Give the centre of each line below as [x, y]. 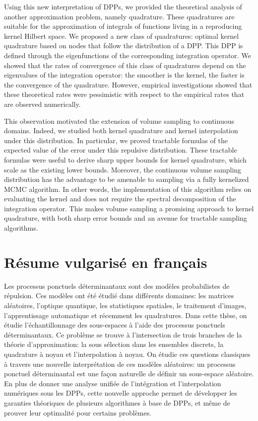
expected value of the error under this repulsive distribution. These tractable [121, 150]
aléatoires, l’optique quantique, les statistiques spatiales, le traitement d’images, [125, 305]
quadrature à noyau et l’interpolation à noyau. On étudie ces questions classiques [127, 354]
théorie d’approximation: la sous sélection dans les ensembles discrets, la [114, 344]
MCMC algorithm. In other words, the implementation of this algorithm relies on [128, 189]
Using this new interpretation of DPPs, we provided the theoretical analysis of [123, 6]
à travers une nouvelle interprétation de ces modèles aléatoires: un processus [120, 364]
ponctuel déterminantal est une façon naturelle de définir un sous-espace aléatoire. [129, 374]
